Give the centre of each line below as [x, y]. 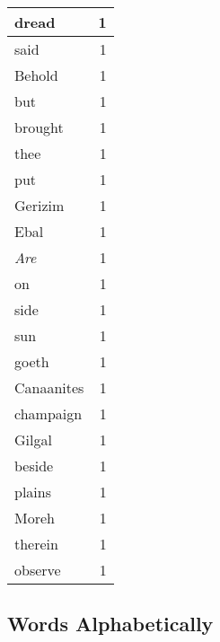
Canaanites [49, 387]
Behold [36, 75]
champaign [48, 413]
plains [33, 492]
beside [34, 466]
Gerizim [40, 205]
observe [38, 570]
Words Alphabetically [110, 624]
